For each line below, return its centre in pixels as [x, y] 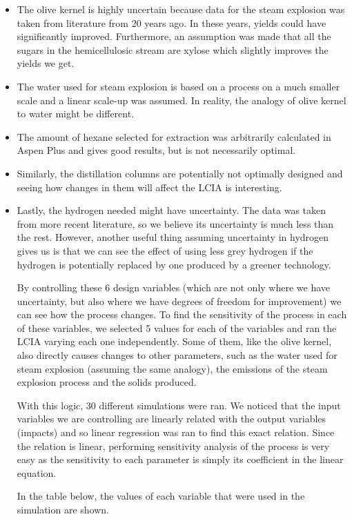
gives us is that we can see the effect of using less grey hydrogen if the [165, 250]
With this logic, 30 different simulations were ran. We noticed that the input [179, 405]
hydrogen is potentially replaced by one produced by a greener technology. [174, 264]
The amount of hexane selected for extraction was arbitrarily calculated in [174, 136]
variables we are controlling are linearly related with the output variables [172, 419]
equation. [37, 472]
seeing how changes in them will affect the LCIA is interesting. [149, 187]
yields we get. [46, 63]
